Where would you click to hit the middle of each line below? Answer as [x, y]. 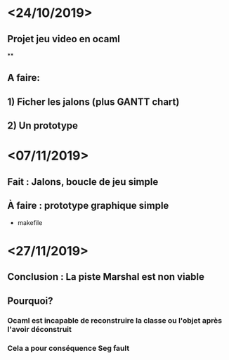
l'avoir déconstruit [40, 330]
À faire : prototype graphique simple [88, 206]
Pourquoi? [31, 301]
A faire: [24, 78]
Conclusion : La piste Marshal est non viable [106, 277]
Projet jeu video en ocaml [64, 39]
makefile [30, 222]
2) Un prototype [43, 126]
